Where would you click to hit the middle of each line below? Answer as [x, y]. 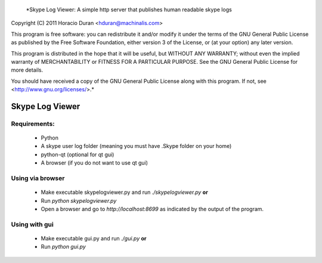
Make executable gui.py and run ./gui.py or [94, 238]
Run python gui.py [63, 247]
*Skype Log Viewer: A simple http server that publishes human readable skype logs [129, 10]
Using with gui [32, 224]
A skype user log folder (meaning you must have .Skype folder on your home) [136, 146]
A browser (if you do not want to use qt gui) [95, 163]
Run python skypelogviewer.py [79, 200]
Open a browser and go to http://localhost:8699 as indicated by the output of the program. [152, 209]
